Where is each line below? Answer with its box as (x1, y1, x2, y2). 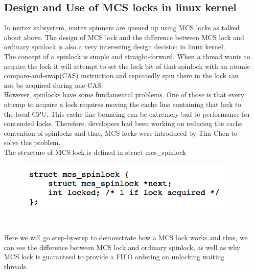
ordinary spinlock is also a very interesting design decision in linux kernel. (4, 42, 225, 52)
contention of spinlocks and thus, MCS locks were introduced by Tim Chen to (4, 127, 238, 138)
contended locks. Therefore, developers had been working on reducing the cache (4, 118, 243, 128)
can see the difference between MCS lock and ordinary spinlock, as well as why (4, 242, 240, 252)
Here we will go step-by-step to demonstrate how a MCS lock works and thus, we (4, 232, 248, 243)
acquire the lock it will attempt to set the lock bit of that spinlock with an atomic (4, 61, 251, 71)
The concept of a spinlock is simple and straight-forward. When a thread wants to (4, 51, 250, 61)
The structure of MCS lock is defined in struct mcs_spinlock (4, 147, 186, 157)
